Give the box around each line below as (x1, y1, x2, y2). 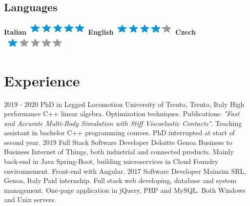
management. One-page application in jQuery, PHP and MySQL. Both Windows (4, 185, 246, 195)
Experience (4, 70, 80, 90)
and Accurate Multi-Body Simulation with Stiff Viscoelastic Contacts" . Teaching (4, 118, 242, 128)
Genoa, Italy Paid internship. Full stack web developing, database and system (4, 175, 237, 185)
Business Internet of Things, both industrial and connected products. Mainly (4, 146, 234, 157)
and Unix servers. (4, 194, 56, 205)
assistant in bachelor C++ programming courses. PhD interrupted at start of (4, 127, 235, 138)
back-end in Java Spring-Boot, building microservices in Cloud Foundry (4, 156, 218, 166)
